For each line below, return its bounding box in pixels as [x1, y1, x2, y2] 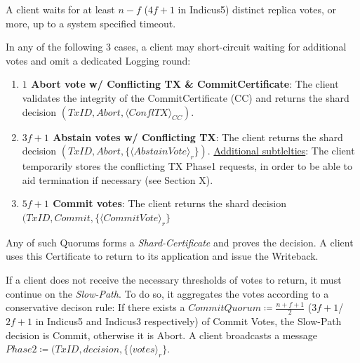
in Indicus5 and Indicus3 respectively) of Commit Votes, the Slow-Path [35, 313, 342, 328]
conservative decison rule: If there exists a [6, 300, 185, 315]
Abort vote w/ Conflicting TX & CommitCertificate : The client [31, 77, 339, 91]
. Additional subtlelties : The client [207, 143, 355, 158]
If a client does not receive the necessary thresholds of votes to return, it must [6, 272, 342, 286]
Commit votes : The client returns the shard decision [53, 196, 286, 211]
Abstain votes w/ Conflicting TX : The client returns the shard [53, 129, 343, 144]
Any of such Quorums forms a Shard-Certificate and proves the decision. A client [6, 235, 354, 249]
